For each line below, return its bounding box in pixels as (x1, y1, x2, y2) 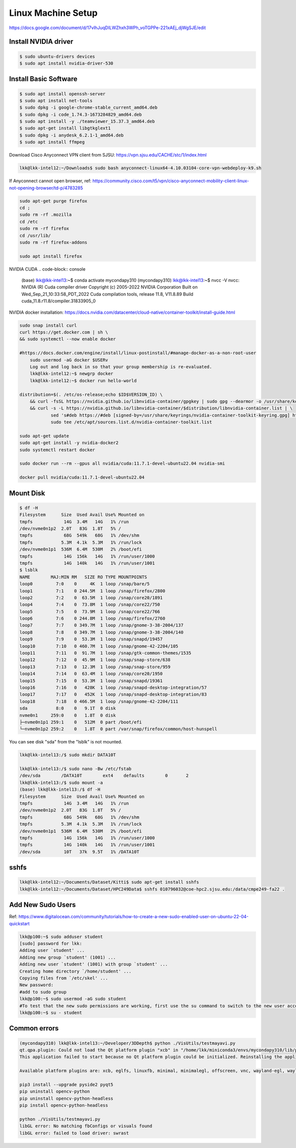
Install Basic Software (9, 75, 77, 83)
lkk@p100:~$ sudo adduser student (19, 934, 103, 940)
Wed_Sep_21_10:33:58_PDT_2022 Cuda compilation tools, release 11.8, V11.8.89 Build (21, 291, 193, 297)
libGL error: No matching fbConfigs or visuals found (19, 1123, 152, 1129)
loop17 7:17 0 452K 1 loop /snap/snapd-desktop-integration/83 (19, 692, 207, 697)
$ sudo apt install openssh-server (19, 91, 106, 96)
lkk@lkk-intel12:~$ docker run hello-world (30, 378, 137, 383)
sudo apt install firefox (19, 253, 82, 259)
